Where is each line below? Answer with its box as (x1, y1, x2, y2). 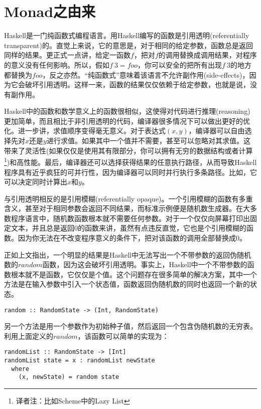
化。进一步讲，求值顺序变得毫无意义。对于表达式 (4, 125, 166, 136)
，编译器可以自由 (188, 125, 245, 136)
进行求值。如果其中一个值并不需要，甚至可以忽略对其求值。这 (46, 135, 250, 146)
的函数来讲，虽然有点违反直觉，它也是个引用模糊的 (78, 223, 246, 233)
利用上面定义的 (4, 330, 53, 341)
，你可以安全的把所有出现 (138, 59, 222, 70)
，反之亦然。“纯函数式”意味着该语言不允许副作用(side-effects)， (42, 69, 249, 80)
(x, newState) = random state (18, 373, 119, 381)
